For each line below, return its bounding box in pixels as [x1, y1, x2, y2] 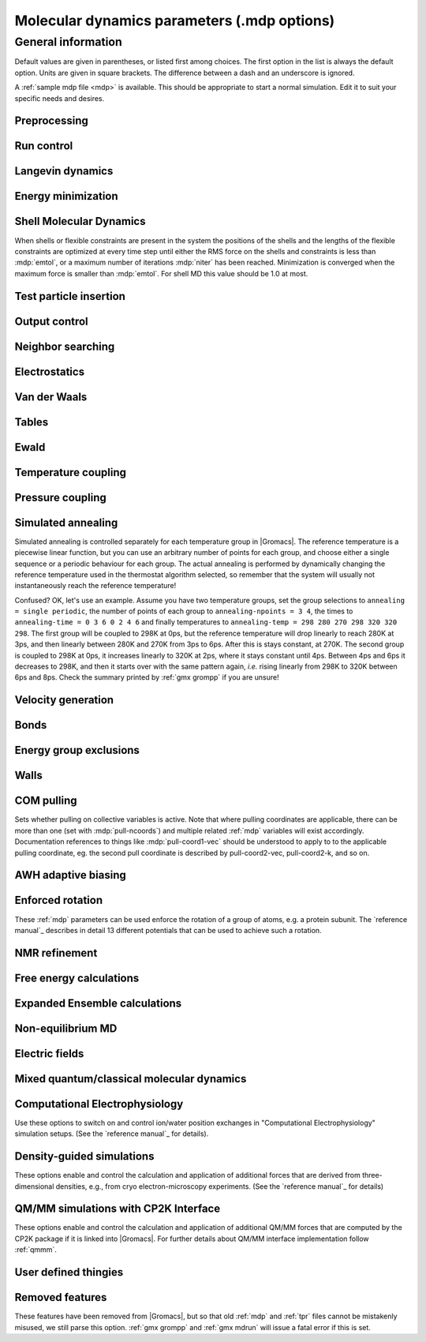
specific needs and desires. [14, 93, 105, 103]
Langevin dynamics [14, 164, 114, 178]
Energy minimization [14, 189, 118, 203]
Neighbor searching [14, 339, 115, 353]
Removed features [14, 1291, 107, 1304]
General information [14, 35, 122, 49]
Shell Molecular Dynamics [14, 215, 146, 228]
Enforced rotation [14, 894, 103, 907]
